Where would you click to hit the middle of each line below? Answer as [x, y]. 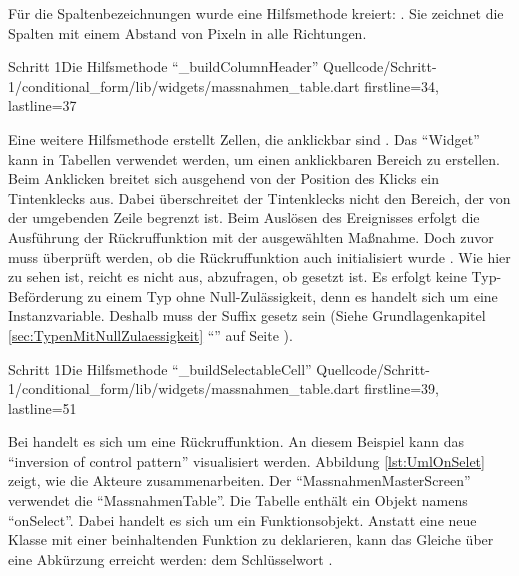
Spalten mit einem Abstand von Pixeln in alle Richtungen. [187, 32]
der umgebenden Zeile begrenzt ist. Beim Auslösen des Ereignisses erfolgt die [244, 217]
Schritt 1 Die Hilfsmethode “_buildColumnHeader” [163, 66]
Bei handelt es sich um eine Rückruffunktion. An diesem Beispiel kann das [236, 441]
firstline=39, [402, 388]
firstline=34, [402, 85]
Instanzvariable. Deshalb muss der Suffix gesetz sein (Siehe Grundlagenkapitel [247, 315]
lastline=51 [42, 407]
